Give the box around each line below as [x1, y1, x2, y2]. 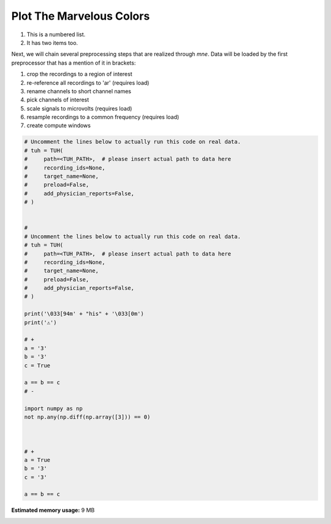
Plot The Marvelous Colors [11, 9, 150, 23]
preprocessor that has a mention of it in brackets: [11, 59, 136, 66]
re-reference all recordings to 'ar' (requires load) [26, 79, 150, 86]
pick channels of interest [26, 96, 89, 104]
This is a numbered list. [26, 31, 86, 38]
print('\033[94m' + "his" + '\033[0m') [24, 310, 144, 318]
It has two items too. [26, 39, 78, 46]
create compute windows [26, 122, 91, 129]
